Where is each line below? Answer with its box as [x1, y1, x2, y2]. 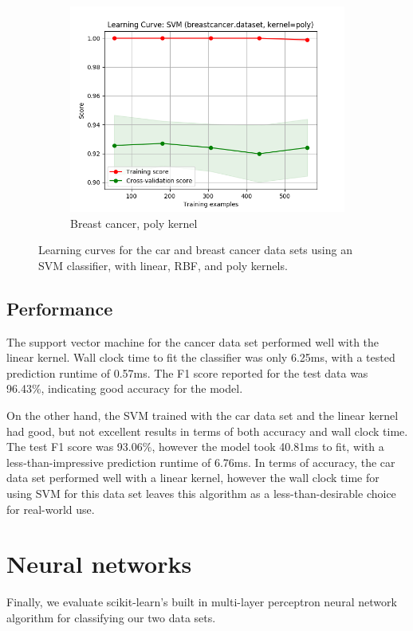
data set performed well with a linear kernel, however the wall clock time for [6, 469, 380, 486]
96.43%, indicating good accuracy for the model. [6, 380, 243, 397]
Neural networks [6, 547, 192, 580]
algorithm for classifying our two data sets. [6, 609, 216, 625]
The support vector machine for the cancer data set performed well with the [6, 333, 380, 350]
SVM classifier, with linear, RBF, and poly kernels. [38, 257, 288, 273]
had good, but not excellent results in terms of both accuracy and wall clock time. [6, 422, 408, 439]
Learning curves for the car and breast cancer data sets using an [38, 241, 352, 258]
